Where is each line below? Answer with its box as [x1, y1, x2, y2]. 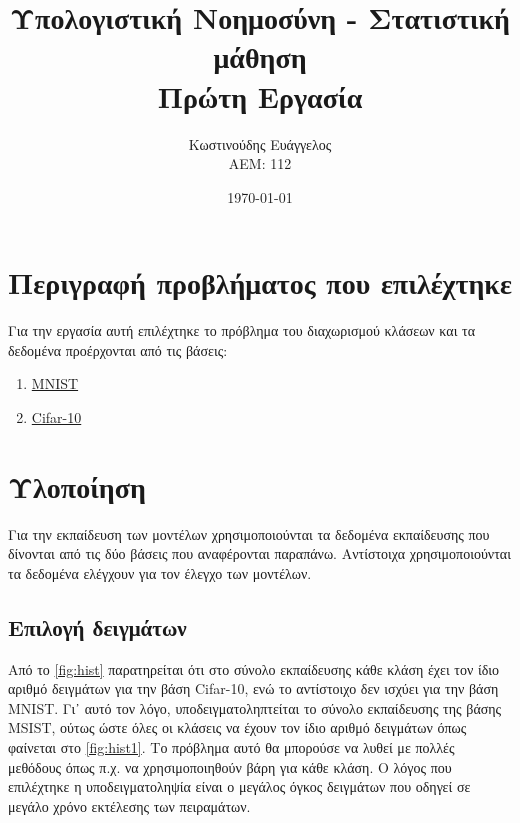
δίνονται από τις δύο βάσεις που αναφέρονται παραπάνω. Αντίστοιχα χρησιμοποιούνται [8, 543, 511, 564]
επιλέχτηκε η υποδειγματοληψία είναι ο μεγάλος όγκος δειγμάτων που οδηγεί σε [8, 776, 471, 797]
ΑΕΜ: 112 [228, 153, 292, 174]
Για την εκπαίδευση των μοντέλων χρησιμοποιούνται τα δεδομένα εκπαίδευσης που [8, 523, 490, 544]
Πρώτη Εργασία [157, 75, 363, 116]
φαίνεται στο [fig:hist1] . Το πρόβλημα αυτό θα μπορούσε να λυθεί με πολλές [8, 737, 455, 758]
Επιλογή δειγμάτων [8, 611, 187, 642]
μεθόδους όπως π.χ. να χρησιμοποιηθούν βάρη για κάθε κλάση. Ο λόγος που [8, 756, 452, 777]
